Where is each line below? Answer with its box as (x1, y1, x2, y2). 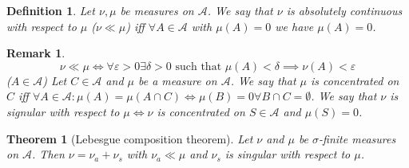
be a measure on (138, 72, 217, 88)
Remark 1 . (6, 45, 66, 61)
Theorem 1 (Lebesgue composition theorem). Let (6, 130, 253, 147)
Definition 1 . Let (6, 2, 95, 18)
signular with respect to (6, 103, 120, 119)
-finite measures (319, 130, 396, 147)
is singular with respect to (224, 146, 351, 162)
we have (275, 18, 314, 34)
